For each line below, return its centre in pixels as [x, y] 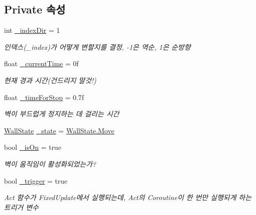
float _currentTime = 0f [41, 63]
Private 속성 [35, 9]
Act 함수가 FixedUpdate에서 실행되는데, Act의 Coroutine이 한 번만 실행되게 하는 [128, 197]
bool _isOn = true [33, 147]
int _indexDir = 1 [32, 30]
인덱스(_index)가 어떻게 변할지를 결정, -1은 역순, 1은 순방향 [97, 47]
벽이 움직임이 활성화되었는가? [50, 163]
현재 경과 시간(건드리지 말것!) [50, 80]
